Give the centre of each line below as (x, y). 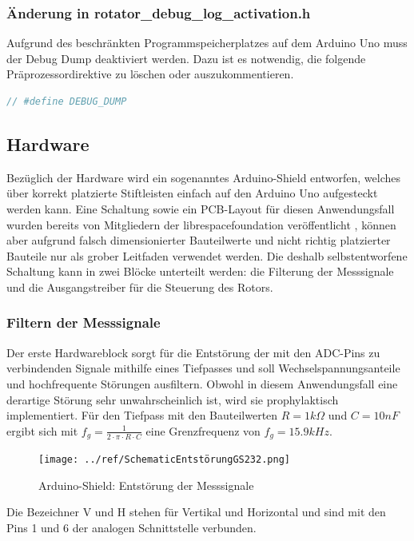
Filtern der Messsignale (84, 322)
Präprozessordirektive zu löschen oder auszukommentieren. (150, 74)
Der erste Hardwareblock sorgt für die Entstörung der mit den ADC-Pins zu (193, 352)
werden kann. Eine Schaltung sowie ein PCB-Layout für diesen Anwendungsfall (201, 208)
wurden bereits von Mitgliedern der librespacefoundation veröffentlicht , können (201, 224)
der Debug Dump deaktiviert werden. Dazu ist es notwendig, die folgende (186, 58)
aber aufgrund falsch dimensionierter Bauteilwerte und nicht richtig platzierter (199, 240)
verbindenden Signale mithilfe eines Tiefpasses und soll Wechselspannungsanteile (203, 368)
